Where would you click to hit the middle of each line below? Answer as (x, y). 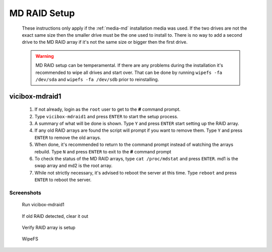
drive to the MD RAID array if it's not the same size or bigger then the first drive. (105, 42)
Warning (45, 56)
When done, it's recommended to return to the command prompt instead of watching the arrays (134, 145)
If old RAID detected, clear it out (55, 216)
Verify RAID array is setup (49, 227)
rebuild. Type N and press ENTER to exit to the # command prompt (103, 151)
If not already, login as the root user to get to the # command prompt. (108, 109)
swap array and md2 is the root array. (74, 165)
